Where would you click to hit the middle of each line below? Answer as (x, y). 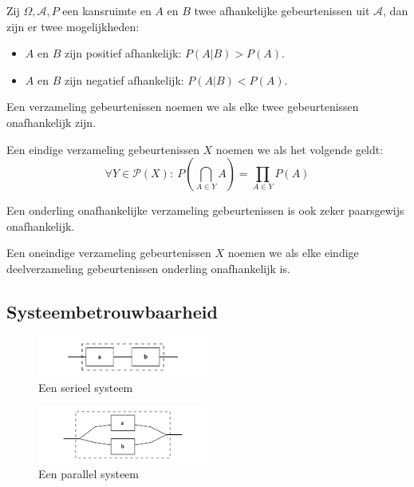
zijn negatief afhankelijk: (124, 79)
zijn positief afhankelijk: (123, 53)
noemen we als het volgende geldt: (300, 149)
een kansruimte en (107, 10)
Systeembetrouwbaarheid (112, 311)
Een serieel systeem (86, 387)
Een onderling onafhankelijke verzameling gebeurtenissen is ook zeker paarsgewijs (205, 210)
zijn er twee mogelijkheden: (73, 26)
